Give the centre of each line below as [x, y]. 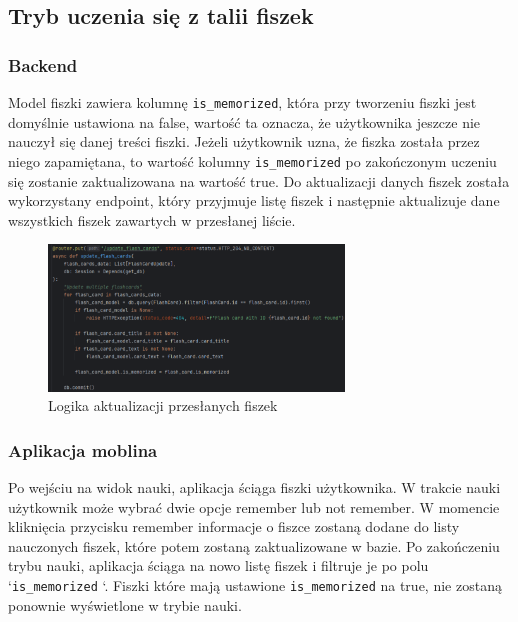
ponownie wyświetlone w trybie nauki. [125, 604]
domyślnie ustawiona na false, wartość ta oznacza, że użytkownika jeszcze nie [244, 121]
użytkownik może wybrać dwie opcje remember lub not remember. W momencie [254, 506]
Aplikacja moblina [83, 449]
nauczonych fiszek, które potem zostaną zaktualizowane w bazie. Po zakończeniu [254, 545]
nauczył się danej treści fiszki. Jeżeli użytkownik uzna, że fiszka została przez [244, 141]
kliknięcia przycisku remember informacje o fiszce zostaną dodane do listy [234, 526]
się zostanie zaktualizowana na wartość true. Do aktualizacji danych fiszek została [259, 180]
